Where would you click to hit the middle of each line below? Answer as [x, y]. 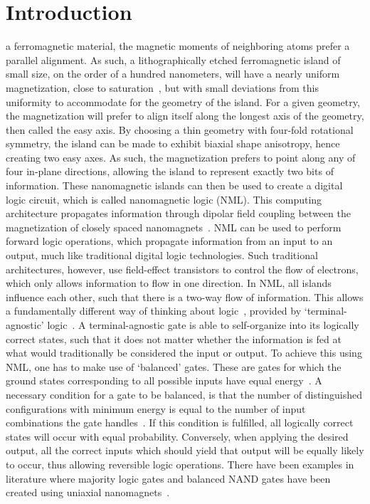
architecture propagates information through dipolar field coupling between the [178, 213]
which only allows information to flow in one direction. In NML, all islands [169, 283]
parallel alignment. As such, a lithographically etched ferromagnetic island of [173, 59]
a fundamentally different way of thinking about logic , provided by [154, 311]
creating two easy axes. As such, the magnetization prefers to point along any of [181, 157]
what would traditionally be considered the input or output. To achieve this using [184, 353]
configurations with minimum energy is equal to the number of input [156, 408]
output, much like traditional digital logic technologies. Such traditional [162, 255]
